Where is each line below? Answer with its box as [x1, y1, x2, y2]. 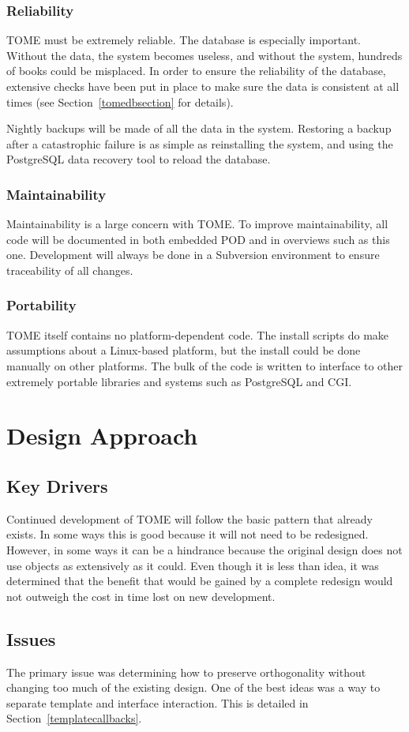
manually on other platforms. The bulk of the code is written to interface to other [6, 357, 403, 374]
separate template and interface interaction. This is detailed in [6, 694, 309, 711]
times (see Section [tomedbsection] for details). [6, 93, 234, 110]
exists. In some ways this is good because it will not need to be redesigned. [6, 526, 369, 542]
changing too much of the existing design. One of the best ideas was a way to [6, 679, 381, 696]
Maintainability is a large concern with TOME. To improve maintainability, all [6, 216, 388, 232]
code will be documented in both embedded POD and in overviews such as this [6, 231, 390, 247]
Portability [6, 295, 77, 315]
